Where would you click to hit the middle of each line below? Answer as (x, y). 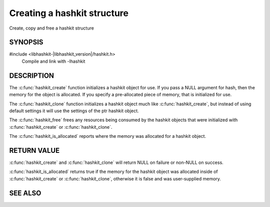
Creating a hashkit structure (69, 13)
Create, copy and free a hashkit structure (52, 28)
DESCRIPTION (32, 75)
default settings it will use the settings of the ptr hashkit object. (74, 111)
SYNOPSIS (26, 42)
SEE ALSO (25, 193)
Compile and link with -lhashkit (53, 61)
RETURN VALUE (34, 150)
